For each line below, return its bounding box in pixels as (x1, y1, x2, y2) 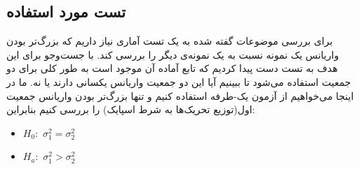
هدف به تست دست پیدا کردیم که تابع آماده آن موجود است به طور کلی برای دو (6, 61, 338, 75)
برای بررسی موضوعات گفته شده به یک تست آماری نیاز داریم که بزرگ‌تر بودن (6, 34, 333, 48)
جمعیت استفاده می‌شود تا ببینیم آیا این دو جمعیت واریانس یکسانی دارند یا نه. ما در (6, 74, 351, 89)
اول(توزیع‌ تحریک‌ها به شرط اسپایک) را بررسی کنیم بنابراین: (6, 102, 255, 117)
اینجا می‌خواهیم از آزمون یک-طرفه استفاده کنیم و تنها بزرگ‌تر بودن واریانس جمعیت (6, 88, 354, 103)
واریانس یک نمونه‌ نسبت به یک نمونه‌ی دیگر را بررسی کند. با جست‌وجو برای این (6, 47, 339, 61)
